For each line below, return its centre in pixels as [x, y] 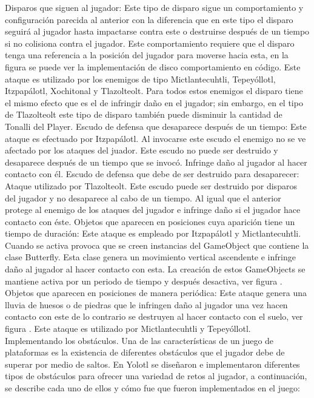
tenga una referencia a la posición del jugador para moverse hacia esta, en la [147, 55]
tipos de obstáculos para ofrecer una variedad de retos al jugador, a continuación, [156, 376]
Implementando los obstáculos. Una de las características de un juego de [139, 340]
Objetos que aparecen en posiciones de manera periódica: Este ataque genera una [156, 293]
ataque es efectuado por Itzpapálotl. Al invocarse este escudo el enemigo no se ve [155, 138]
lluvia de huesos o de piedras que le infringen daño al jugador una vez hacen [146, 304]
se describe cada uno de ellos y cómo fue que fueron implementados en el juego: [152, 388]
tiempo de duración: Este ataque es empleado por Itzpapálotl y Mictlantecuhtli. [153, 233]
